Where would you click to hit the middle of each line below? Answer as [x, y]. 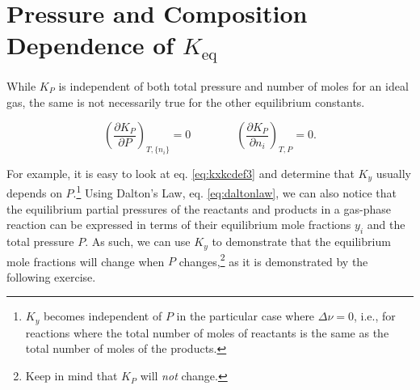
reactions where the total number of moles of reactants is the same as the [207, 332]
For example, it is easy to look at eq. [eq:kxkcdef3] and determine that [181, 174]
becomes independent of [103, 316]
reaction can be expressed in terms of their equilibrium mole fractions [179, 225]
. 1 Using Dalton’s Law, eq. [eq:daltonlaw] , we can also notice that [235, 192]
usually [394, 174]
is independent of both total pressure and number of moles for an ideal [233, 86]
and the [386, 225]
